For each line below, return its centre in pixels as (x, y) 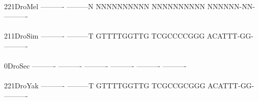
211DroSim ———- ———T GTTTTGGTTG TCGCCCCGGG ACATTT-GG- (129, 36)
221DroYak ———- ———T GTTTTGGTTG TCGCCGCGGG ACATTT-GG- (129, 86)
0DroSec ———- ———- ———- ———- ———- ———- (95, 66)
